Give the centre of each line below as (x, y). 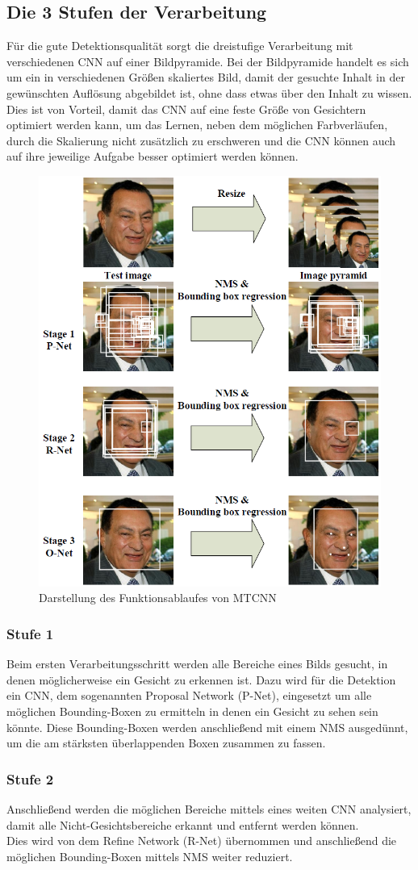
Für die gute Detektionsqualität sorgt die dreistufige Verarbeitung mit (180, 46)
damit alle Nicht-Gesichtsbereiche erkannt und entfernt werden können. (183, 824)
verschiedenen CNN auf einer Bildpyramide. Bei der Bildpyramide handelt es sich (208, 61)
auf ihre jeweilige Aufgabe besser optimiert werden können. (153, 156)
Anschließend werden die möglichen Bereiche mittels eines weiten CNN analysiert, (209, 809)
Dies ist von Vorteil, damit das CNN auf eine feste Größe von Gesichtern (186, 109)
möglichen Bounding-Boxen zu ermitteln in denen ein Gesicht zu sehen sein (192, 711)
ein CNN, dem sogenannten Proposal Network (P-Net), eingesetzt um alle (189, 695)
